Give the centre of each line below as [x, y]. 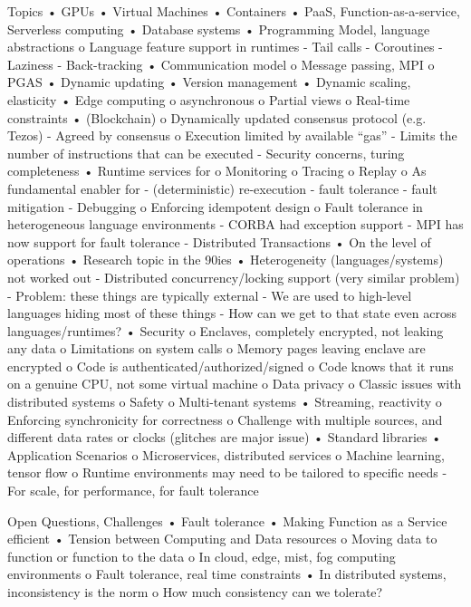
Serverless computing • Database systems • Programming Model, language [219, 29]
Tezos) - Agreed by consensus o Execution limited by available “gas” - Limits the [232, 135]
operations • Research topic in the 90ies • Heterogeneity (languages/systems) [226, 260]
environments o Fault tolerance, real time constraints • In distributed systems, [227, 574]
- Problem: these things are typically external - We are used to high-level [210, 295]
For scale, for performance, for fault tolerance [133, 491]
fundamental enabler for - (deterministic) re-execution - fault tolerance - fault [222, 188]
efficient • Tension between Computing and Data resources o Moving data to [222, 539]
